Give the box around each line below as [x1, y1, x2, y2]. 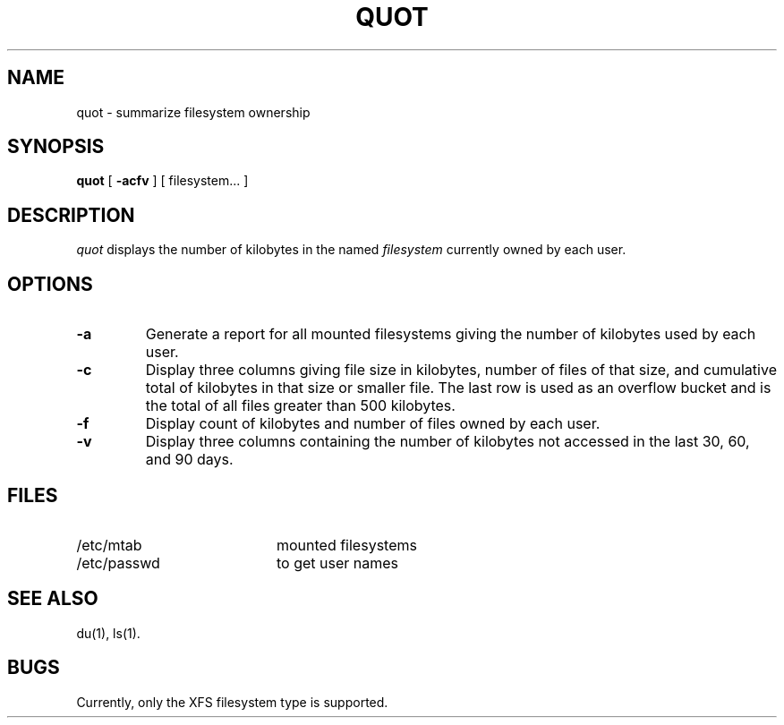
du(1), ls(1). [76, 625, 141, 641]
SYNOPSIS [7, 135, 105, 158]
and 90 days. [145, 450, 234, 469]
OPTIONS [7, 272, 93, 295]
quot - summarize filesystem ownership [76, 104, 311, 120]
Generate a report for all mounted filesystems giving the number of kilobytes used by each [145, 325, 756, 344]
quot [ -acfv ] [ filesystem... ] [76, 173, 249, 189]
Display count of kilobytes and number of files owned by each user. [145, 414, 601, 433]
